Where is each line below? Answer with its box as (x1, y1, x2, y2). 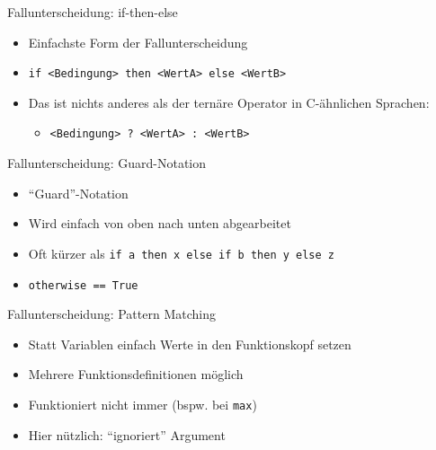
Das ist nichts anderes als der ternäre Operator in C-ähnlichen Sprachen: (28, 93, 430, 111)
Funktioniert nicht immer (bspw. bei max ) (28, 394, 257, 413)
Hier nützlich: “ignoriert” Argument (28, 425, 226, 444)
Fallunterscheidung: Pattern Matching (7, 304, 216, 323)
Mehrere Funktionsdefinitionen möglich (28, 365, 244, 384)
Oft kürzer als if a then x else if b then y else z (28, 243, 334, 262)
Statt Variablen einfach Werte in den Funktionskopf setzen (28, 334, 351, 353)
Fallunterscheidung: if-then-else (7, 3, 178, 21)
